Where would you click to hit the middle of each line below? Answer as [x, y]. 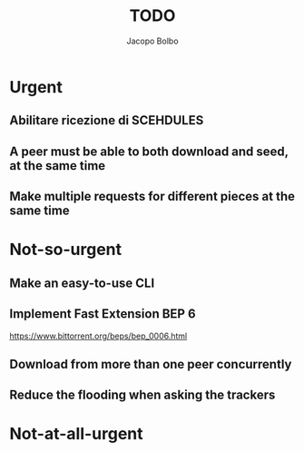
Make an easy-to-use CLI [82, 283]
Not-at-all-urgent [76, 434]
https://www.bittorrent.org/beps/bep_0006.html [98, 336]
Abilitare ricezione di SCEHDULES [107, 120]
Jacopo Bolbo [152, 41]
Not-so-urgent [66, 250]
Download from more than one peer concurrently [151, 364]
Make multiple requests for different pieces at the [152, 197]
